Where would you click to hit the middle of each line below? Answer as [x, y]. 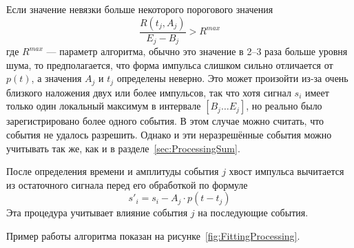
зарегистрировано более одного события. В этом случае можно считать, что [165, 121]
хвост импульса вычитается [287, 171]
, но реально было [284, 106]
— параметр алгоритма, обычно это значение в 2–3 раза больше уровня [197, 51]
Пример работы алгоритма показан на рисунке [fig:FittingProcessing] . [153, 235]
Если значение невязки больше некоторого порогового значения [140, 9]
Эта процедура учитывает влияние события [97, 213]
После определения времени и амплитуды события [113, 171]
